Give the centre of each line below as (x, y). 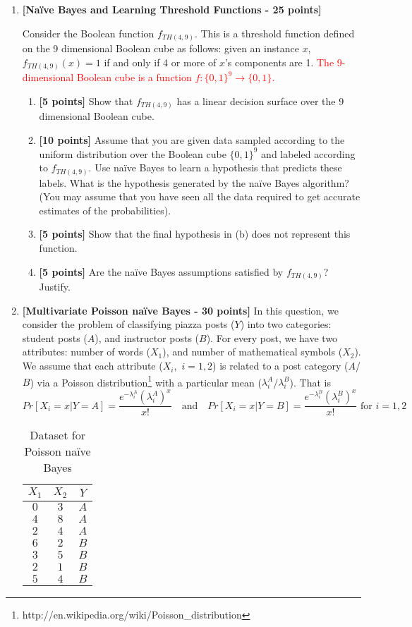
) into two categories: (286, 324)
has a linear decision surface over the (256, 101)
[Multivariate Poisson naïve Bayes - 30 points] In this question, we (180, 310)
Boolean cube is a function (134, 77)
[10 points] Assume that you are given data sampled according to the (192, 139)
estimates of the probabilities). (105, 210)
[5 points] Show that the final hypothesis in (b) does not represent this (195, 234)
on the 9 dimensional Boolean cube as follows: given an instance (160, 48)
